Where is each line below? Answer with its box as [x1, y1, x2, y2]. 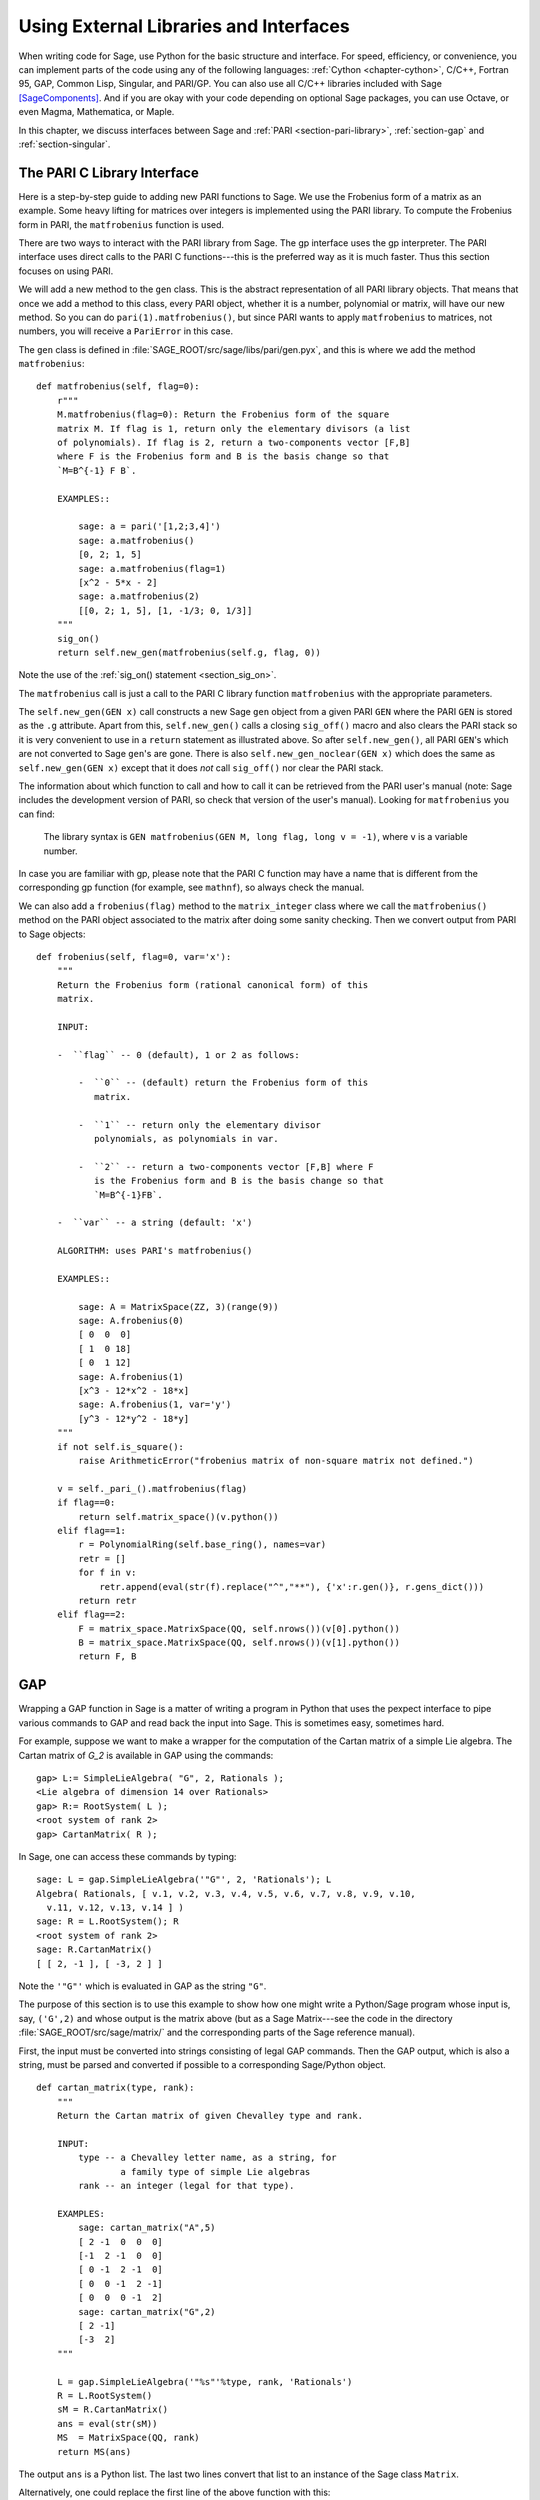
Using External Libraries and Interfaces [18, 15, 350, 37]
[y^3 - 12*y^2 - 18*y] [78, 1413, 190, 1424]
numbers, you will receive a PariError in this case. [18, 325, 234, 337]
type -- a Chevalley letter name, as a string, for [78, 2152, 337, 2164]
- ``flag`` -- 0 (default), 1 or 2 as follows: [56, 1049, 300, 1060]
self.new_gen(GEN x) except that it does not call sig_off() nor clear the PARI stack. [18, 761, 384, 774]
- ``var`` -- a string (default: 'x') [56, 1217, 253, 1229]
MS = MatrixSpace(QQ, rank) [56, 2432, 200, 2444]
